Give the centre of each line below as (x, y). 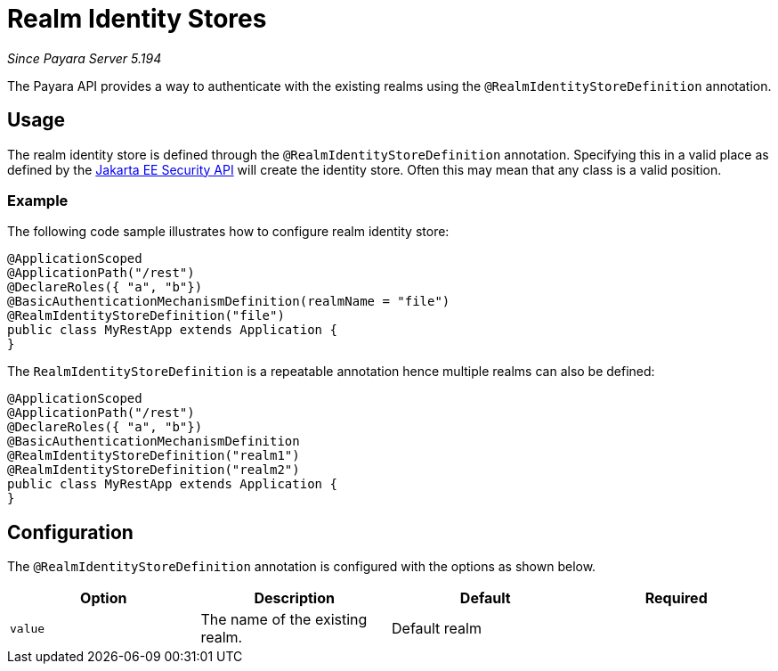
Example (38, 200)
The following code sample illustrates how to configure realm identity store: (228, 232)
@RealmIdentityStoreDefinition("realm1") (154, 456)
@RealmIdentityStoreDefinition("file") (146, 316)
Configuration (70, 532)
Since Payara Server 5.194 (85, 58)
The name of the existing (284, 620)
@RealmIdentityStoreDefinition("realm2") (154, 470)
